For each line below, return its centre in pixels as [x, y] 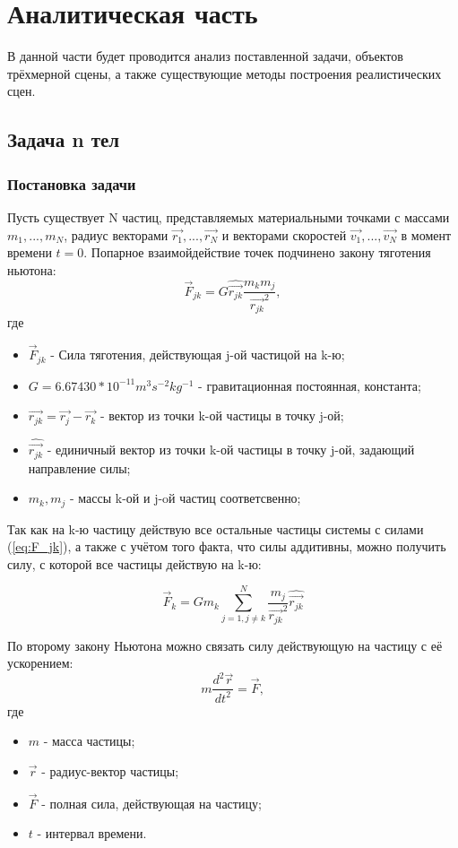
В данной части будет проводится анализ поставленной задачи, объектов [205, 56]
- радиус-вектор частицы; [110, 771]
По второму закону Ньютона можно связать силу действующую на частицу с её [225, 645]
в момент [426, 234]
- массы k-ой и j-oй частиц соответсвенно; [186, 498]
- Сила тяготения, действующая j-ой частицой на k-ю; [198, 355]
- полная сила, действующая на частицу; [151, 803]
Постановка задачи [72, 183]
